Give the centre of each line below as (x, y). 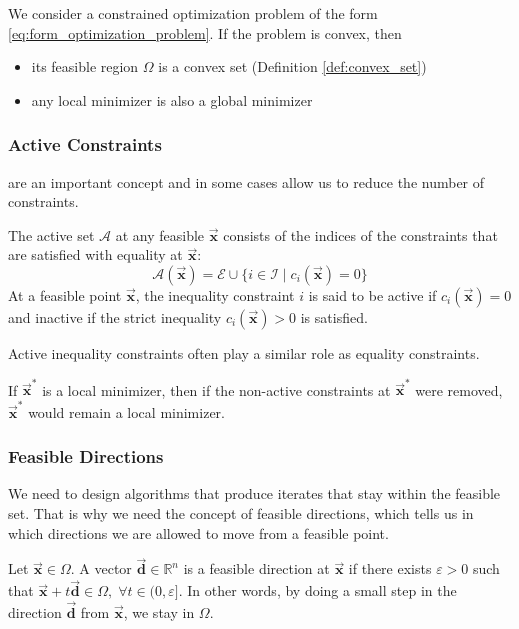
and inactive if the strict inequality (115, 316)
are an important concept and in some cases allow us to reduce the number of (246, 181)
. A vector (101, 568)
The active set (51, 234)
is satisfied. (334, 316)
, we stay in (159, 612)
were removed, (459, 389)
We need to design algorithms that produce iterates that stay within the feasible (254, 493)
